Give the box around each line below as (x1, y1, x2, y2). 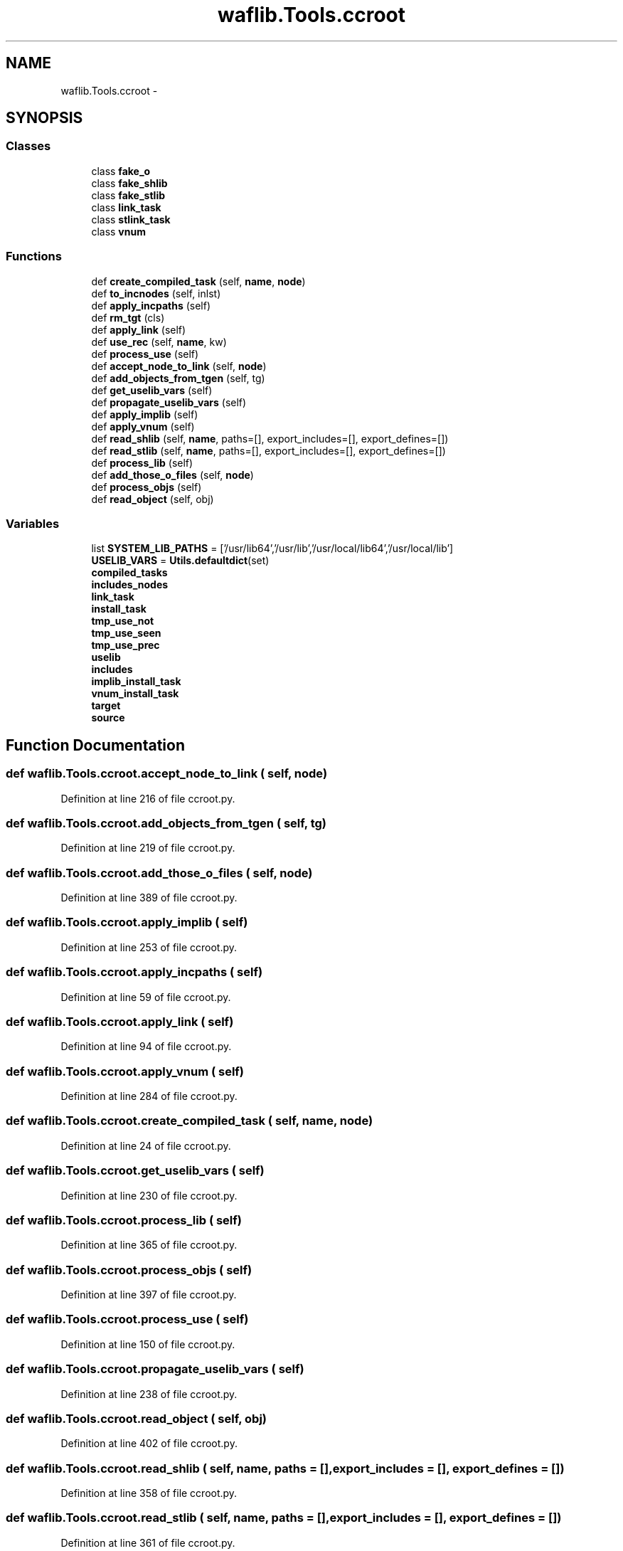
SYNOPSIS (6, 109, 83, 127)
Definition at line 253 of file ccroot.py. (60, 941, 238, 953)
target (91, 699, 121, 712)
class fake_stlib (91, 189, 166, 201)
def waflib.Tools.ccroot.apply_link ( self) (6, 1014, 234, 1029)
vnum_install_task (91, 687, 179, 700)
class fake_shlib (91, 176, 168, 189)
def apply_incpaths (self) (91, 299, 211, 312)
